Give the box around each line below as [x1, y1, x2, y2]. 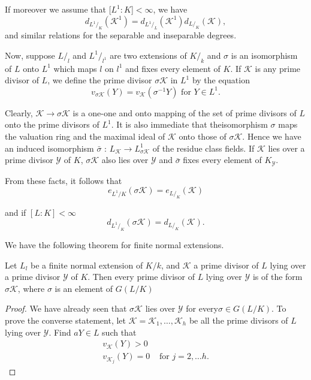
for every [186, 302, 219, 315]
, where [17, 282, 45, 294]
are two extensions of [110, 49, 187, 61]
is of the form [252, 270, 303, 283]
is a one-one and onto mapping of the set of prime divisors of [73, 106, 297, 119]
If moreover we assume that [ [5, 3, 111, 15]
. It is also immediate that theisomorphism [111, 118, 268, 131]
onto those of [179, 130, 227, 143]
